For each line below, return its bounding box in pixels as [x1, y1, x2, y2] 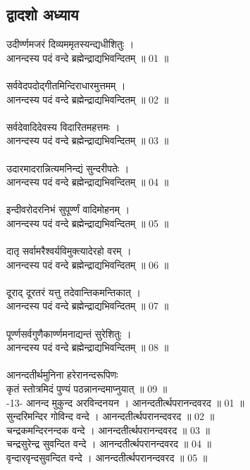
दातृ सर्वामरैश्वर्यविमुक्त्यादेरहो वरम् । [6, 243, 132, 258]
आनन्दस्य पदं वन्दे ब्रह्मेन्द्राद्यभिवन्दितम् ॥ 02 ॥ [6, 91, 169, 106]
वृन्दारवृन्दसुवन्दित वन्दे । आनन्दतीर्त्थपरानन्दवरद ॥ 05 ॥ [6, 450, 208, 465]
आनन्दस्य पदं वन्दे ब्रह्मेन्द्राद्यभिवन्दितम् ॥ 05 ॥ [6, 215, 169, 230]
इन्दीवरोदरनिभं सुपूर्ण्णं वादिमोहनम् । [6, 202, 130, 217]
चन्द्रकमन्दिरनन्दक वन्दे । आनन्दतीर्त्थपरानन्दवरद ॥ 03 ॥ [6, 422, 211, 437]
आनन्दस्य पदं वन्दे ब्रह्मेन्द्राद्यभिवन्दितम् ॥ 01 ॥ [6, 50, 169, 65]
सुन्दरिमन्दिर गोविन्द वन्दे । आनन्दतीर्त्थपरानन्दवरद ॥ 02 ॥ [6, 409, 215, 424]
